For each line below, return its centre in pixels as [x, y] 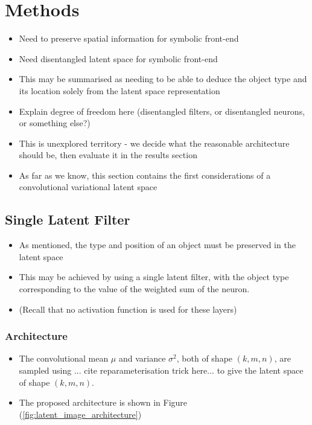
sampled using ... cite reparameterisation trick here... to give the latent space [161, 370]
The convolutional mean [64, 358]
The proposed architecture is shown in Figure [103, 402]
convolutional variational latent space [88, 187]
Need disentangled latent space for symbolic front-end [118, 58]
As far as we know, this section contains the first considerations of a [145, 175]
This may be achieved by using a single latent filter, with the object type [154, 277]
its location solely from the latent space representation [119, 90]
